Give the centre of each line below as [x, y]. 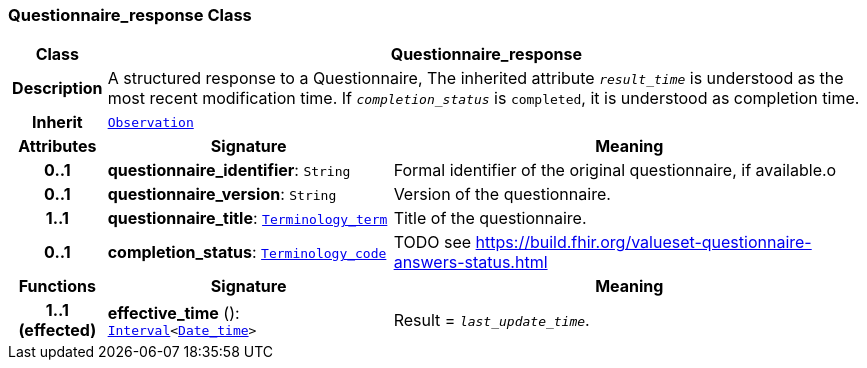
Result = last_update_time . [491, 320]
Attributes [57, 146]
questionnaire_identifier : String [229, 170]
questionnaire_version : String [222, 194]
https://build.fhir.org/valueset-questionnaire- [643, 242]
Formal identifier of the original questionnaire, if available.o [615, 170]
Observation [150, 122]
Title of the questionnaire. [490, 218]
